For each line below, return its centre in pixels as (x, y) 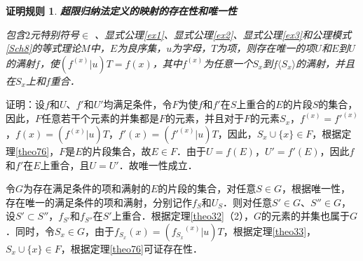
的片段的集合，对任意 (207, 188)
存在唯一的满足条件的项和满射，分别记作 (99, 202)
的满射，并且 (325, 63)
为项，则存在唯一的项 (266, 48)
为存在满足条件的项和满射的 (87, 188)
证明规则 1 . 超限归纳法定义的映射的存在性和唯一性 (121, 11)
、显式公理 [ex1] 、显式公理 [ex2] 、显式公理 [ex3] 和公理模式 (223, 34)
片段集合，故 (122, 151)
